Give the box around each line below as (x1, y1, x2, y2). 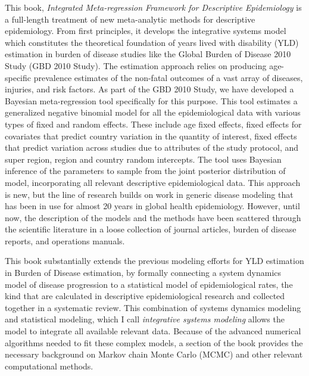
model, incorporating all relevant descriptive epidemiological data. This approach (5, 176, 301, 188)
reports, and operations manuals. (5, 234, 125, 247)
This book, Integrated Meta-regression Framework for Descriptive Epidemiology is (5, 1, 302, 13)
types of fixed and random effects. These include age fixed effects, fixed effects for (5, 117, 302, 130)
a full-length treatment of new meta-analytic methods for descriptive (5, 13, 255, 25)
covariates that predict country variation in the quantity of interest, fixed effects (5, 129, 297, 142)
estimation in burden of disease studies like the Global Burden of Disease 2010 (5, 48, 291, 60)
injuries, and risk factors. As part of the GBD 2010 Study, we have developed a (5, 83, 294, 95)
